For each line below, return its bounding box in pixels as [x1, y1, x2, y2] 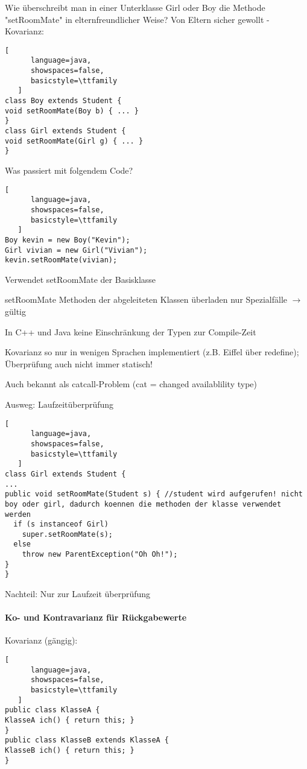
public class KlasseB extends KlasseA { [5, 736, 169, 745]
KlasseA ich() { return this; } [5, 716, 135, 725]
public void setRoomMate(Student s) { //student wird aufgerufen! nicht [5, 490, 303, 499]
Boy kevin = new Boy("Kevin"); [5, 235, 130, 244]
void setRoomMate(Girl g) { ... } [5, 136, 144, 145]
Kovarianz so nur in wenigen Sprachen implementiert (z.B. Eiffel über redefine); [5, 346, 299, 358]
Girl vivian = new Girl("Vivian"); [5, 245, 148, 255]
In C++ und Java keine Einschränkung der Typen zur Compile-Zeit [5, 325, 256, 338]
